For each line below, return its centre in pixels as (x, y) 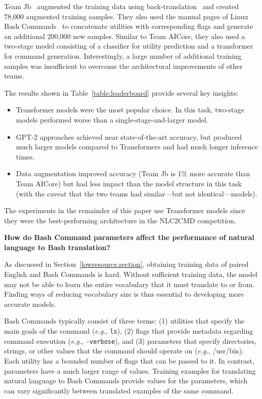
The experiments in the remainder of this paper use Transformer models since (125, 210)
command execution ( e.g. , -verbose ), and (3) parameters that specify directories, (130, 341)
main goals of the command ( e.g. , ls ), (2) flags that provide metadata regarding (129, 331)
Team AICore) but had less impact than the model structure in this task (129, 183)
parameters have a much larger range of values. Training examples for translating (130, 370)
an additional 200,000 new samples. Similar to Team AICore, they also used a (125, 36)
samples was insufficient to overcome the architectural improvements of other (123, 66)
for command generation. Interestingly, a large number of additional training (123, 55)
